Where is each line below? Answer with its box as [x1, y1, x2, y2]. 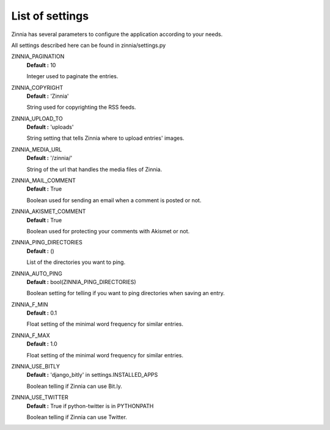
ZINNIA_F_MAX [11, 332, 50, 339]
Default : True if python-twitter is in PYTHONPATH [26, 402, 154, 409]
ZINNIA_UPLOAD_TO [11, 115, 64, 122]
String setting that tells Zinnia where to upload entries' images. [26, 134, 185, 142]
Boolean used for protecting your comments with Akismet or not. [26, 227, 189, 235]
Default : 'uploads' [26, 123, 74, 131]
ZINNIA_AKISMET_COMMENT [11, 208, 86, 215]
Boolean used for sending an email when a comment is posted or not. [26, 196, 202, 204]
